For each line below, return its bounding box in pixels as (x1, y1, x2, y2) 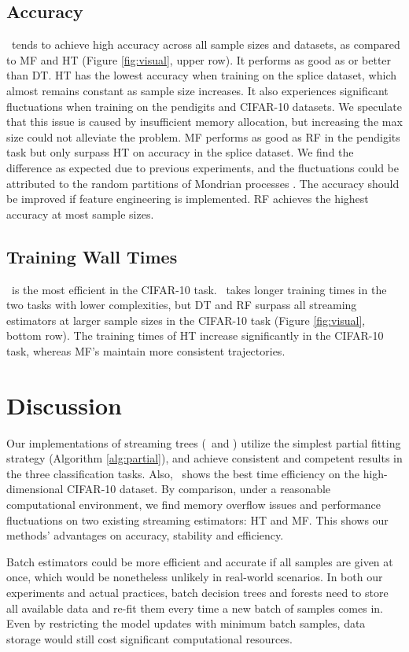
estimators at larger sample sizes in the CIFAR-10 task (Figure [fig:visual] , (6, 311, 366, 328)
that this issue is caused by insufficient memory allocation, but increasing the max (6, 113, 403, 130)
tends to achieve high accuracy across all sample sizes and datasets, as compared (11, 36, 400, 53)
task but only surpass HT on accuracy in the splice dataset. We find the (6, 144, 354, 160)
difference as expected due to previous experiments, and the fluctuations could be (6, 159, 399, 175)
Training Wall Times (6, 244, 178, 268)
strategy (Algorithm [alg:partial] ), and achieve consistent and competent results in (6, 450, 403, 466)
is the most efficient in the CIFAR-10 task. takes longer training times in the (11, 281, 387, 297)
